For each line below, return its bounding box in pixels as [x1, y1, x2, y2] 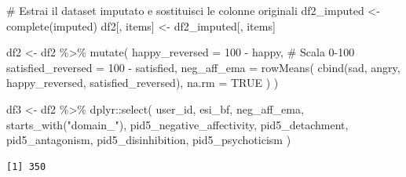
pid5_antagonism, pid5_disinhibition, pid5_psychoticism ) [6, 132, 291, 148]
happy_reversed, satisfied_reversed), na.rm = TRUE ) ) [6, 74, 279, 91]
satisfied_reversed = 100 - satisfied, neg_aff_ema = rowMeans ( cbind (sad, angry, [6, 59, 401, 75]
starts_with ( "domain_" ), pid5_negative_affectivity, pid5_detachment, [6, 116, 349, 132]
